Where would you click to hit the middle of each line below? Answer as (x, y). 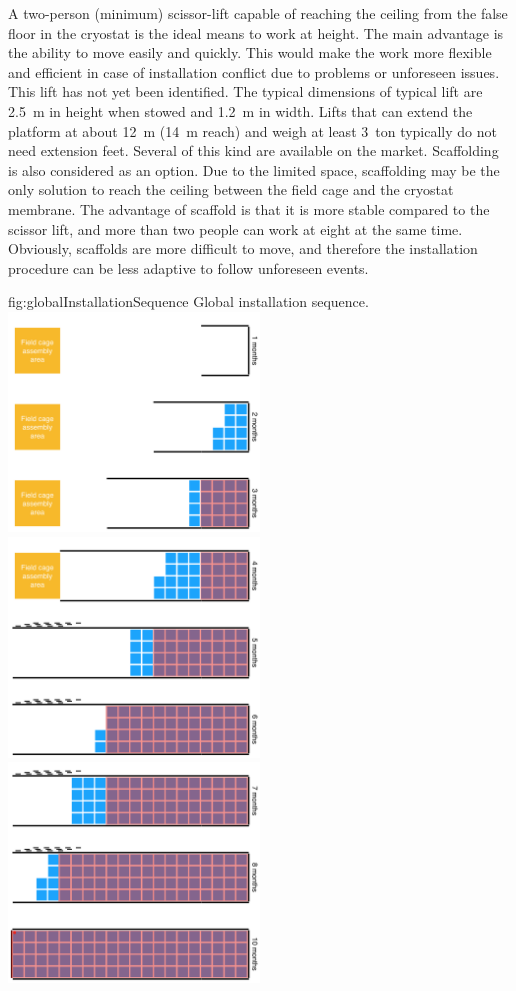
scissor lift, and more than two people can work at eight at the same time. (235, 228)
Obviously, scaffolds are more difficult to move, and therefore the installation (243, 248)
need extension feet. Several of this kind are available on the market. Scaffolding (253, 150)
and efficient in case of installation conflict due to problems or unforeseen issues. (254, 71)
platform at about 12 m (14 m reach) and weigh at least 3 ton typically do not (252, 130)
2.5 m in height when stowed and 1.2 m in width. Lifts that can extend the (240, 110)
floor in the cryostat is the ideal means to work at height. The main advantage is (256, 32)
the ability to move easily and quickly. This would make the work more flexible (250, 52)
